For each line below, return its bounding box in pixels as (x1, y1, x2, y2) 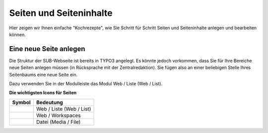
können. (9, 31, 26, 37)
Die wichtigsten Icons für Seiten (9, 90, 77, 96)
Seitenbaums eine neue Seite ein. (9, 71, 78, 77)
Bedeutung (36, 99, 63, 106)
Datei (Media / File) (36, 118, 81, 125)
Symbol (12, 99, 31, 106)
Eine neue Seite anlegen (9, 45, 85, 53)
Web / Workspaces (36, 112, 81, 119)
